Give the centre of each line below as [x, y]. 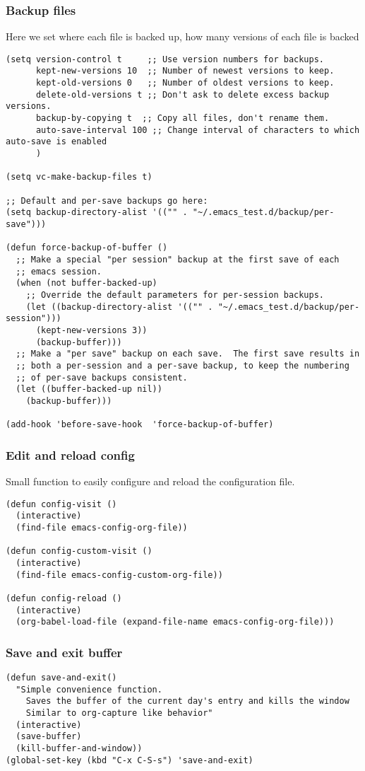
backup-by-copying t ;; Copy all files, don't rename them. [182, 118]
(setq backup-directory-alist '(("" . [97, 213]
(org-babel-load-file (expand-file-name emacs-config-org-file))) [175, 622]
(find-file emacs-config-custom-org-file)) [119, 575]
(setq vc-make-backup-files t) [79, 177]
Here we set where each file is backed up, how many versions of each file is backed [182, 36]
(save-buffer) [49, 737]
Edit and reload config [70, 454]
